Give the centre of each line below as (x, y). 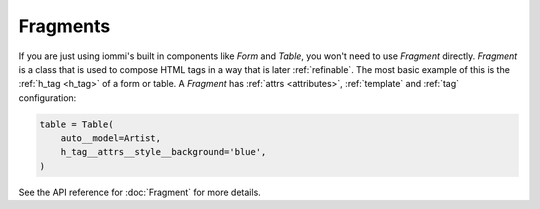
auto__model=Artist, (111, 138)
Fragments (64, 26)
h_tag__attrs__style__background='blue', (163, 152)
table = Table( (76, 124)
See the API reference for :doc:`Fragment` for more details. (140, 192)
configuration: (47, 97)
